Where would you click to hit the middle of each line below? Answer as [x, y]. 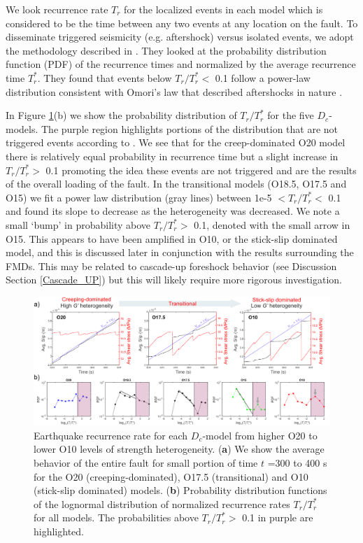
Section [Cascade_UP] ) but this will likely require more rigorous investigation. [174, 280]
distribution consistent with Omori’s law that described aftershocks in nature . [174, 91]
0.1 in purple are [278, 517]
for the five [291, 115]
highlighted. [59, 531]
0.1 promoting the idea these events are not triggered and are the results [201, 170]
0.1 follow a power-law [263, 77]
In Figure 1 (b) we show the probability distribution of [121, 115]
